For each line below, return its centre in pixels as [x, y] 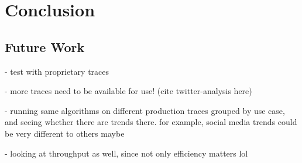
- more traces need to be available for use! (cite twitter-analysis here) [128, 91]
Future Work [45, 46]
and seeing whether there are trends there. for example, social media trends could [151, 122]
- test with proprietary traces [57, 71]
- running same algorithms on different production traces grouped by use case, [145, 110]
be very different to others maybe [65, 133]
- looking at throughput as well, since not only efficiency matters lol [126, 153]
